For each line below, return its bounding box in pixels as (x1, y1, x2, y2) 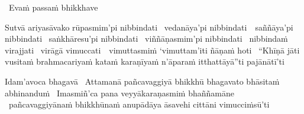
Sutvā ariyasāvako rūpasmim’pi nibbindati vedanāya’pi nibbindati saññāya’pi (5, 21, 293, 33)
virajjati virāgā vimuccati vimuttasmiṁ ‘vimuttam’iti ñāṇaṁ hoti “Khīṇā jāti (5, 43, 300, 56)
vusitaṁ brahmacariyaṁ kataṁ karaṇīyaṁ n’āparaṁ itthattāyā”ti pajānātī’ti (5, 55, 284, 68)
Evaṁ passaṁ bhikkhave (8, 1, 98, 13)
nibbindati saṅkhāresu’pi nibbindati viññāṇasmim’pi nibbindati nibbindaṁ (5, 32, 288, 45)
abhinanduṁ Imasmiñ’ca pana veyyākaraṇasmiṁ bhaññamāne (5, 86, 234, 99)
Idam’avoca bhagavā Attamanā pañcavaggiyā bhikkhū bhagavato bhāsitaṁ (5, 75, 280, 87)
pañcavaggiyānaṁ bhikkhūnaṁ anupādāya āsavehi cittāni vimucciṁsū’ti (8, 98, 270, 110)
